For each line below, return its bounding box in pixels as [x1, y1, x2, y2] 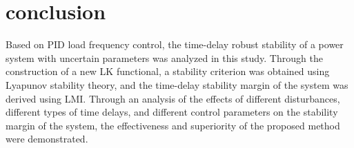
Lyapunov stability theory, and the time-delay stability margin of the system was [6, 77, 348, 92]
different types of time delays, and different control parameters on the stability [6, 105, 338, 119]
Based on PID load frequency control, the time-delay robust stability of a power [6, 37, 344, 52]
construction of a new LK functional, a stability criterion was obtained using [6, 64, 330, 78]
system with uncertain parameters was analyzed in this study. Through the [6, 50, 323, 65]
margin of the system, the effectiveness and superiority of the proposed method [6, 118, 340, 132]
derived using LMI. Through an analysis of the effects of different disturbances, [6, 91, 340, 105]
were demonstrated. [6, 131, 88, 146]
